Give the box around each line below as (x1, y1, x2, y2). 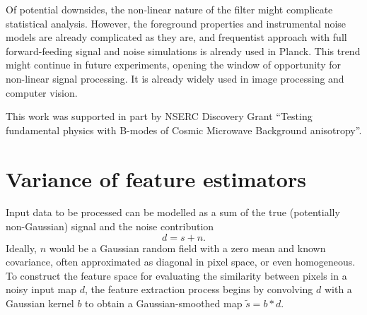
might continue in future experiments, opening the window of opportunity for (6, 57, 341, 72)
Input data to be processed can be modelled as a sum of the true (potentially (6, 205, 340, 220)
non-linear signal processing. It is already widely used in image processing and (6, 71, 344, 85)
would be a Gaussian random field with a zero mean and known (49, 240, 326, 255)
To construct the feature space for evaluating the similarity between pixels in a (6, 268, 347, 283)
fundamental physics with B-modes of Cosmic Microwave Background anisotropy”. (6, 122, 362, 137)
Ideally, (6, 240, 37, 255)
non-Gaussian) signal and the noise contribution (6, 219, 214, 234)
